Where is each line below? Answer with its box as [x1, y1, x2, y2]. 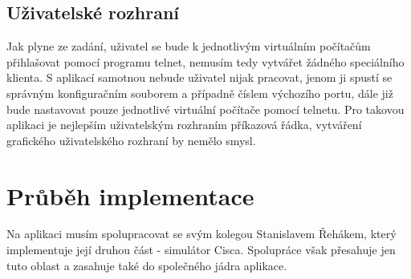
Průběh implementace [6, 179, 254, 212]
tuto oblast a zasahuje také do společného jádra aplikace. [6, 257, 287, 273]
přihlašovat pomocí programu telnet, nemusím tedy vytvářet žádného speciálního [6, 53, 405, 70]
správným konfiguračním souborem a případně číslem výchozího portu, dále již [6, 84, 393, 101]
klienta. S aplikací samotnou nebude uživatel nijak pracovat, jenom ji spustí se [6, 69, 393, 86]
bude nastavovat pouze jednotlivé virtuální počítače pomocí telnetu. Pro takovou [6, 100, 405, 117]
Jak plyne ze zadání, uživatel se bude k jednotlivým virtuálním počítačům [6, 38, 371, 55]
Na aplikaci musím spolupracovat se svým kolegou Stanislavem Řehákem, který [6, 225, 397, 242]
